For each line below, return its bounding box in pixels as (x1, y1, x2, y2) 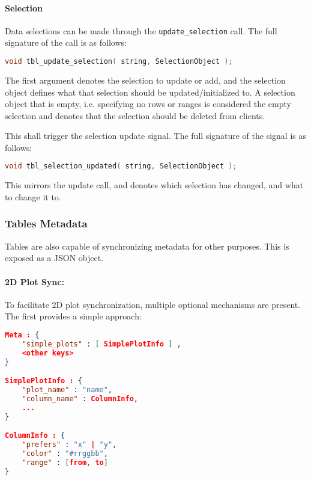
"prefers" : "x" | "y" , (22, 440, 117, 449)
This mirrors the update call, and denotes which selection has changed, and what (5, 179, 304, 191)
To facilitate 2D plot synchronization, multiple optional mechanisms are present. (5, 298, 301, 310)
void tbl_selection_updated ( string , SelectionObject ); (5, 162, 237, 171)
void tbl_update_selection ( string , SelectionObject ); (5, 57, 233, 66)
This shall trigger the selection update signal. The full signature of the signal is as (5, 129, 307, 142)
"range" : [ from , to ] (22, 458, 108, 467)
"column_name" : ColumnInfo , (22, 394, 138, 403)
